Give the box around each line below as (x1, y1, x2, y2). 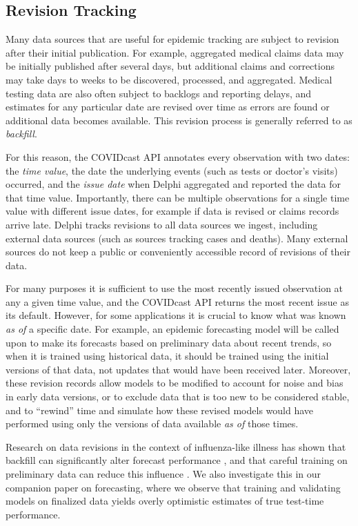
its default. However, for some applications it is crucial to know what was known (6, 308, 346, 322)
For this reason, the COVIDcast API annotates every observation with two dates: (6, 149, 350, 164)
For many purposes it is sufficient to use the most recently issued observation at (6, 281, 344, 295)
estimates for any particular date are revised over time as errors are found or (6, 99, 330, 114)
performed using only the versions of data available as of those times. (6, 416, 299, 431)
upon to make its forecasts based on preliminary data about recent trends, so (6, 335, 332, 349)
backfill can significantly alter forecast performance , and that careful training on (6, 453, 348, 467)
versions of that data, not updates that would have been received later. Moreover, (6, 362, 351, 376)
